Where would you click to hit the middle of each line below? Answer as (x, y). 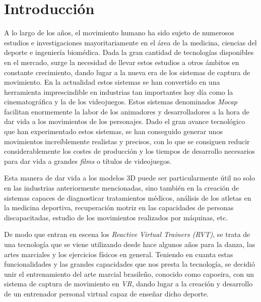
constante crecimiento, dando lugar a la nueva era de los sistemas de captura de (127, 72)
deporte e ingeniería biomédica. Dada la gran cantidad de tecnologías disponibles (129, 52)
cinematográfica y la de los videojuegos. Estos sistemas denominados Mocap (121, 102)
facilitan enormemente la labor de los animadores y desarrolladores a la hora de (127, 111)
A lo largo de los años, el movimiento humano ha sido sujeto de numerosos (119, 33)
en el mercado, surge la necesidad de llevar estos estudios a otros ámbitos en (122, 62)
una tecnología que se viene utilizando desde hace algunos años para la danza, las (130, 244)
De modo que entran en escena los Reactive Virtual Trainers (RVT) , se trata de (127, 234)
